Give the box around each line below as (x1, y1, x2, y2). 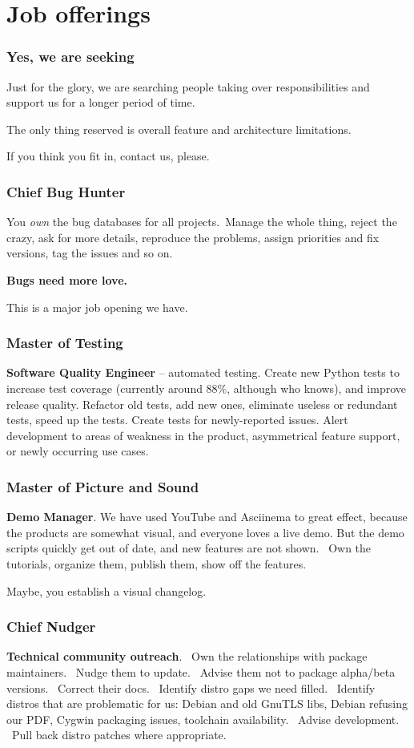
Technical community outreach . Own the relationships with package (6, 648, 368, 665)
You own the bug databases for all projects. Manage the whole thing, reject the (6, 213, 397, 230)
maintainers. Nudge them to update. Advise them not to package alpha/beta (6, 663, 396, 680)
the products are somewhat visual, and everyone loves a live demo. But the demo (6, 524, 404, 540)
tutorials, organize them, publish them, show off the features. (6, 555, 307, 572)
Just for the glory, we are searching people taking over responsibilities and (6, 78, 370, 95)
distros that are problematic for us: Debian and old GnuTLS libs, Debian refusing (6, 695, 408, 712)
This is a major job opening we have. (6, 298, 188, 315)
